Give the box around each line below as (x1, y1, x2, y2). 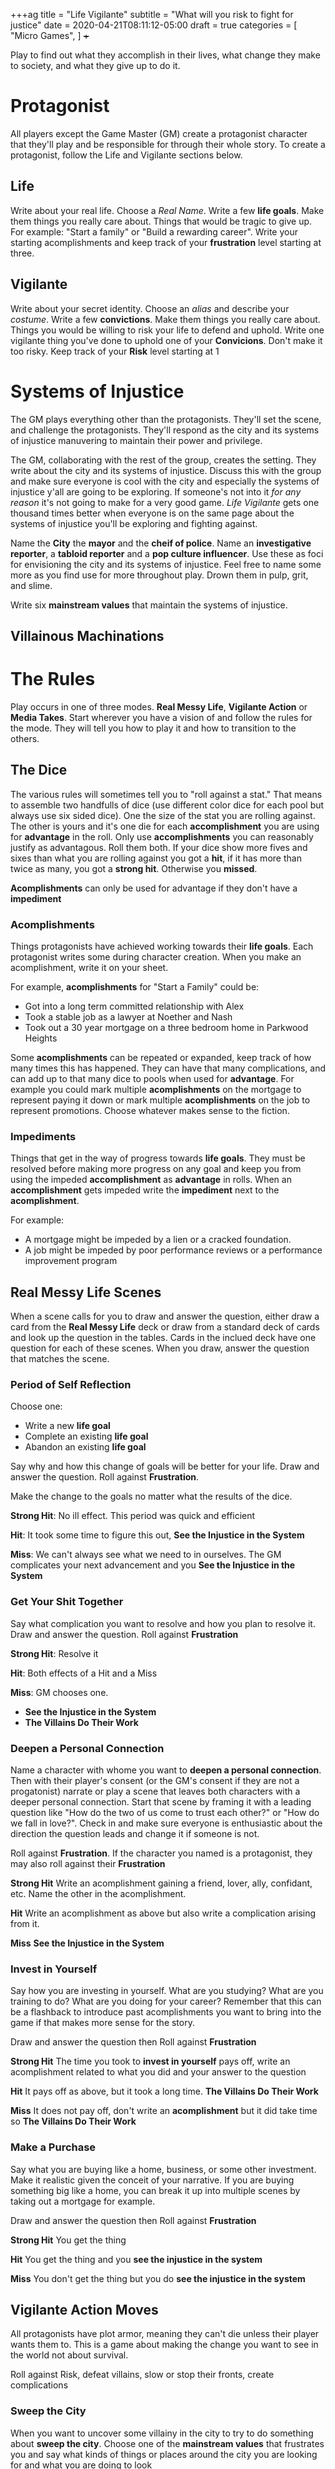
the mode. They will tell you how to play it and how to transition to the (10, 722, 297, 734)
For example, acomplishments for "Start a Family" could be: (10, 980, 260, 993)
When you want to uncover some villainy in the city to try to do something (10, 2427, 314, 2439)
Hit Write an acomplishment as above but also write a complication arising (10, 1907, 317, 1919)
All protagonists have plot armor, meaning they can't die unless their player (10, 2328, 320, 2340)
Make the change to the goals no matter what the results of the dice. (10, 1490, 293, 1503)
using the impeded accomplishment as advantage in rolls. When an (10, 1174, 292, 1186)
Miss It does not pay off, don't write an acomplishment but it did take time (10, 2105, 318, 2117)
